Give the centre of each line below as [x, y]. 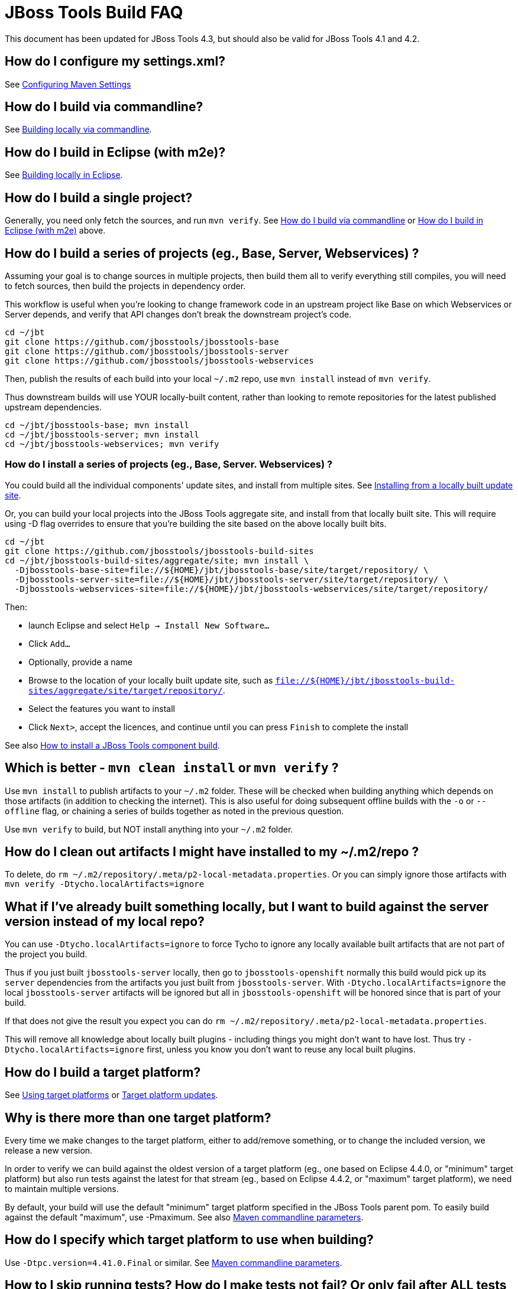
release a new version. [49, 1150]
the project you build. [46, 954]
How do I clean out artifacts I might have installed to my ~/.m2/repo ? [212, 851]
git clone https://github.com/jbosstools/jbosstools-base [142, 341]
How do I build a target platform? [103, 1072]
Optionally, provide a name [80, 662]
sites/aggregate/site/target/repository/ [126, 690]
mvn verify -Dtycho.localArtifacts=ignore [105, 884]
